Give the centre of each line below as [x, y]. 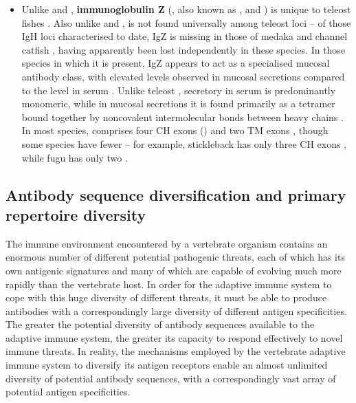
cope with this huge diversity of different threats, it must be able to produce [166, 297]
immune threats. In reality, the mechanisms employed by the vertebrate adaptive [176, 351]
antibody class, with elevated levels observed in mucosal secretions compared [183, 76]
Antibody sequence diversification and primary [176, 194]
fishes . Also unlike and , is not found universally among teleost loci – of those [186, 22]
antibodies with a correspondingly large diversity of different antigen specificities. [176, 311]
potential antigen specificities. [68, 392]
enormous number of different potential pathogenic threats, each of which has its [175, 257]
